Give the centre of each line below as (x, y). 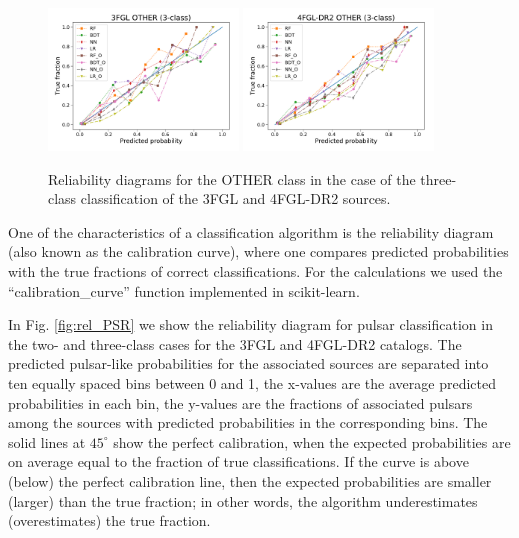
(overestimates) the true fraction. (109, 520)
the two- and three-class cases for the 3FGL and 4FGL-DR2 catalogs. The (235, 343)
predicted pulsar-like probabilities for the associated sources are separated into (248, 363)
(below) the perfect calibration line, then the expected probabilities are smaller (250, 481)
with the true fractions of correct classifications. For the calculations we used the (255, 271)
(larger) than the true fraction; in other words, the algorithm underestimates (243, 500)
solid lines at (47, 441)
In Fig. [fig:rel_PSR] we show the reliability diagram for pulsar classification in (250, 324)
